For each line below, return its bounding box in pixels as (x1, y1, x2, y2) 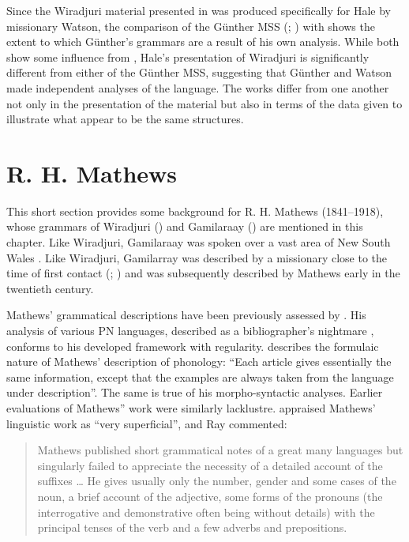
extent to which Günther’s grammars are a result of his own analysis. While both (6, 33, 400, 50)
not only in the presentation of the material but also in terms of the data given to (6, 95, 403, 111)
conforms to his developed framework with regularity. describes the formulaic (6, 337, 379, 354)
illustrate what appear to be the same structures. (6, 111, 244, 127)
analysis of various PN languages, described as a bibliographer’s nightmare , (6, 322, 374, 339)
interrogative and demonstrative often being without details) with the (37, 503, 375, 520)
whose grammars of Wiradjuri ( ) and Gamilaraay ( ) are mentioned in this (6, 218, 363, 235)
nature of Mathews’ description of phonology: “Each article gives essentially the (6, 353, 392, 370)
